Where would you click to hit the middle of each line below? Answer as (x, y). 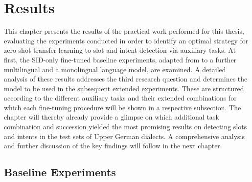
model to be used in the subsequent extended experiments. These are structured (124, 88)
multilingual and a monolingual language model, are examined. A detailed (115, 69)
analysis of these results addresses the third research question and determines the (126, 79)
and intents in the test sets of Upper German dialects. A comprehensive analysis (124, 136)
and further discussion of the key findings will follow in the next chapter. (113, 146)
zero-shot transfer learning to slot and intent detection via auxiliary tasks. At (120, 50)
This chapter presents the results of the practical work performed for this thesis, (124, 31)
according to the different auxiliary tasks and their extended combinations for (120, 98)
